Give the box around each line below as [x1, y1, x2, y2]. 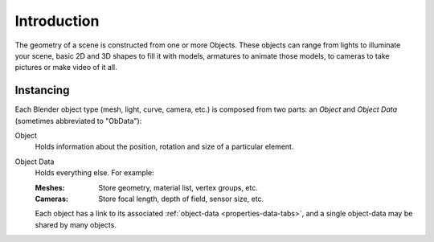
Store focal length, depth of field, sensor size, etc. [98, 194, 264, 203]
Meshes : [35, 183, 65, 192]
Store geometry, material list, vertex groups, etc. [98, 183, 259, 192]
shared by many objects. [35, 219, 117, 229]
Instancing [14, 84, 70, 97]
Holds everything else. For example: [35, 168, 154, 178]
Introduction [14, 12, 100, 30]
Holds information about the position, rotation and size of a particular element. [35, 142, 294, 152]
